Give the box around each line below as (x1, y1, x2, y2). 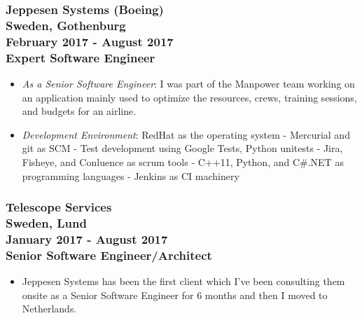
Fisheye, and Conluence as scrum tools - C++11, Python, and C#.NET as (22, 154, 344, 169)
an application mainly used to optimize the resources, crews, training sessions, (22, 90, 357, 104)
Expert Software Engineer (6, 48, 155, 66)
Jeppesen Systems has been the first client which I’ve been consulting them (22, 274, 345, 289)
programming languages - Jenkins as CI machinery (22, 168, 239, 183)
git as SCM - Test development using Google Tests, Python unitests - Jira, (22, 141, 343, 155)
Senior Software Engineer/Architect (6, 246, 212, 263)
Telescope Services (6, 198, 112, 216)
